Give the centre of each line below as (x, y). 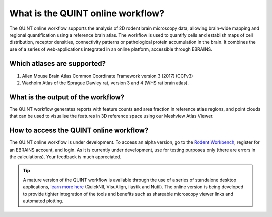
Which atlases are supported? (57, 64)
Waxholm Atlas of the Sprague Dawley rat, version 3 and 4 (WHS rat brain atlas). (105, 83)
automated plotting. (43, 201)
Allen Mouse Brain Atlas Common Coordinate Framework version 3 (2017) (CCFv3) (108, 76)
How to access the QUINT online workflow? (79, 131)
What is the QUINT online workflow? (87, 13)
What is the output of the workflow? (67, 97)
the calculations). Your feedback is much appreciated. (65, 157)
